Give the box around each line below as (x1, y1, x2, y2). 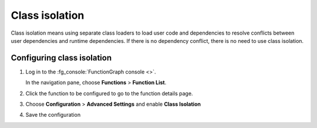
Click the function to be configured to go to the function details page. (25, 90, 193, 97)
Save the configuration (25, 112, 81, 119)
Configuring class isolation (11, 53, 112, 63)
